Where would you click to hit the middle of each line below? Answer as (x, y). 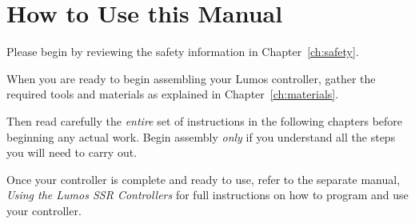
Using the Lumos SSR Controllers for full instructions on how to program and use (207, 195)
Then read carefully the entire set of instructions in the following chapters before (205, 120)
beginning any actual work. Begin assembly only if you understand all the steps (201, 136)
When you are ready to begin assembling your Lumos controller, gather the (191, 78)
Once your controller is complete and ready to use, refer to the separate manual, (204, 179)
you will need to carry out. (72, 152)
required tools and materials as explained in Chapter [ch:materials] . (173, 94)
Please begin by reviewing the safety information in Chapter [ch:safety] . (183, 52)
